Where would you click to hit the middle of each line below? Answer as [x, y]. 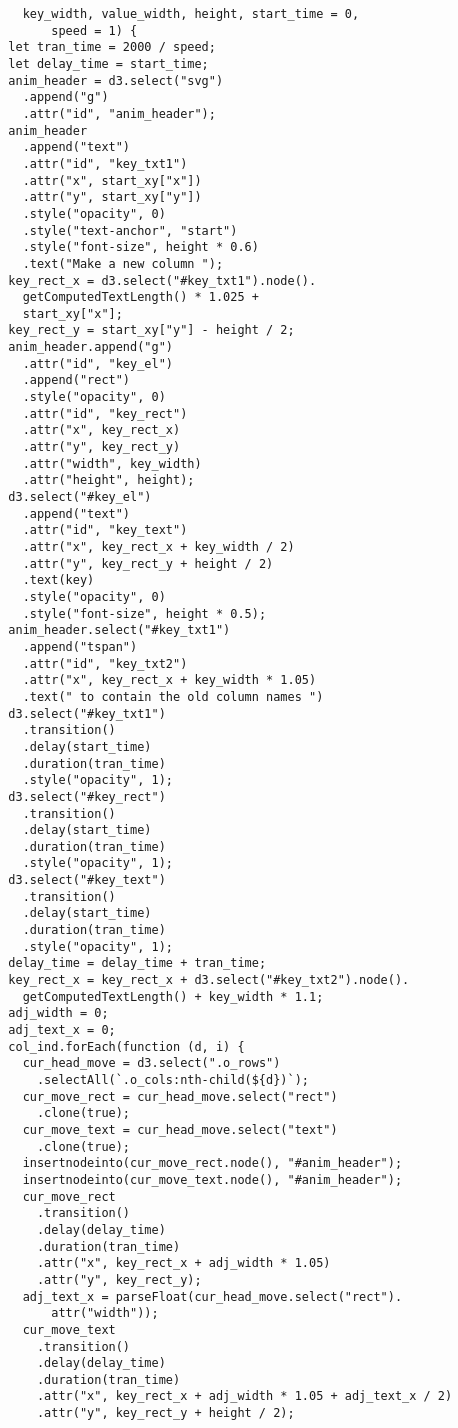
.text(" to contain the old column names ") [173, 696]
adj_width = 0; [58, 1013]
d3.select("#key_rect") [87, 796]
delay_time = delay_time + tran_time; [137, 963]
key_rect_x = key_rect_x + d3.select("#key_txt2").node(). [209, 980]
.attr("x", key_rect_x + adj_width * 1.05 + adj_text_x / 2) [244, 1396]
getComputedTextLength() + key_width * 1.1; [173, 996]
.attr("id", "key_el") [97, 363]
